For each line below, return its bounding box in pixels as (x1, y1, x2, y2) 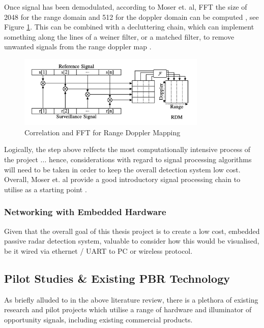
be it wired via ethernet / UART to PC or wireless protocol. (4, 245, 193, 256)
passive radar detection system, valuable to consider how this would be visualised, (4, 235, 259, 246)
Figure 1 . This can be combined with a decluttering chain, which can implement (4, 21, 254, 32)
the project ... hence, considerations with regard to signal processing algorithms (4, 154, 252, 164)
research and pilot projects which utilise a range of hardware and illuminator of (4, 304, 252, 315)
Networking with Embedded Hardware (4, 205, 166, 218)
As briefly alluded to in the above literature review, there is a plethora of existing (4, 294, 258, 305)
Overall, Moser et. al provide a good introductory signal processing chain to (4, 174, 241, 185)
